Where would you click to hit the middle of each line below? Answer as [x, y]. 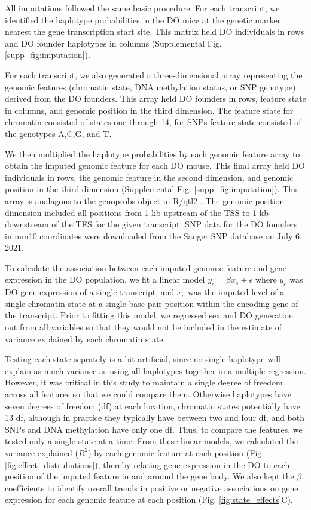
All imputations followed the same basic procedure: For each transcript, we [142, 8]
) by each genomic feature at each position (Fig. [176, 452]
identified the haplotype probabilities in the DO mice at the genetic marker [143, 19]
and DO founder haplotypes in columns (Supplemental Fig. [113, 43]
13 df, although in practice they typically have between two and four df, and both [155, 418]
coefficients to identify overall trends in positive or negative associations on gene [152, 488]
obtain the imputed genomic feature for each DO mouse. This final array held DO [155, 166]
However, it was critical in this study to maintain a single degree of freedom [144, 382]
